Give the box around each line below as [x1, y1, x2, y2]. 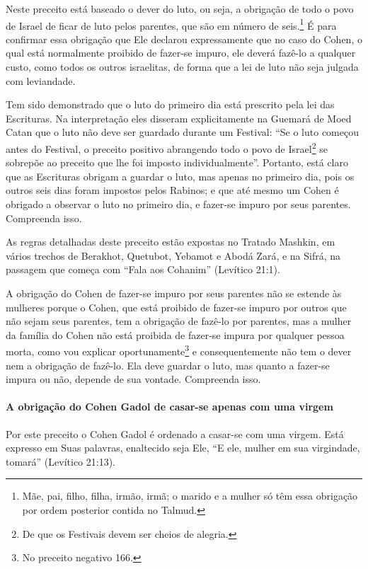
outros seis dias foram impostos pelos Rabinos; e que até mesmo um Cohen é [6, 183, 339, 197]
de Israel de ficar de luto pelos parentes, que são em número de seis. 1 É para [6, 16, 337, 33]
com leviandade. [6, 73, 76, 88]
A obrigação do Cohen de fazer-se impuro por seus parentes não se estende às [6, 286, 342, 300]
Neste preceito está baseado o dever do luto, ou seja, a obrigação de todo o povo [6, 1, 354, 16]
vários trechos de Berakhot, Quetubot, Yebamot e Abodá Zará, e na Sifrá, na [6, 248, 341, 263]
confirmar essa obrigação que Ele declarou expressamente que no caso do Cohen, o [6, 31, 362, 46]
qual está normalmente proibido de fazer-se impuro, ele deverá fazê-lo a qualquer [6, 45, 356, 60]
